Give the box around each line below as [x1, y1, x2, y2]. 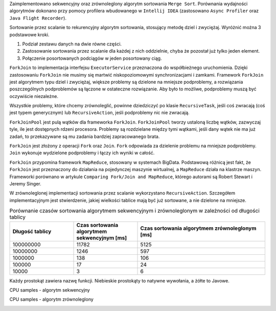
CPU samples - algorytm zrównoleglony [9, 296, 94, 302]
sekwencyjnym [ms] [76, 234, 127, 241]
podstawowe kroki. [9, 31, 50, 38]
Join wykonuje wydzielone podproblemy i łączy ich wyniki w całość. [9, 150, 155, 156]
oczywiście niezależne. [9, 93, 59, 99]
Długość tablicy [12, 228, 52, 235]
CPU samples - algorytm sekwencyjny [9, 286, 90, 293]
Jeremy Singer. [9, 180, 42, 186]
